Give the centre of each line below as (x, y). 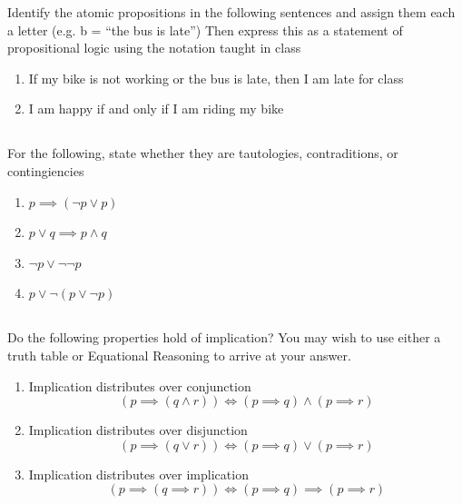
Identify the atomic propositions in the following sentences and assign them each (231, 12)
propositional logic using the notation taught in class (154, 48)
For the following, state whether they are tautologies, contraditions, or (203, 153)
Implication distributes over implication (138, 474)
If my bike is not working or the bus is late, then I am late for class (216, 78)
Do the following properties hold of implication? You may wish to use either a (224, 337)
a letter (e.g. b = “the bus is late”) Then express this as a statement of (205, 30)
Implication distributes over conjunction (140, 385)
